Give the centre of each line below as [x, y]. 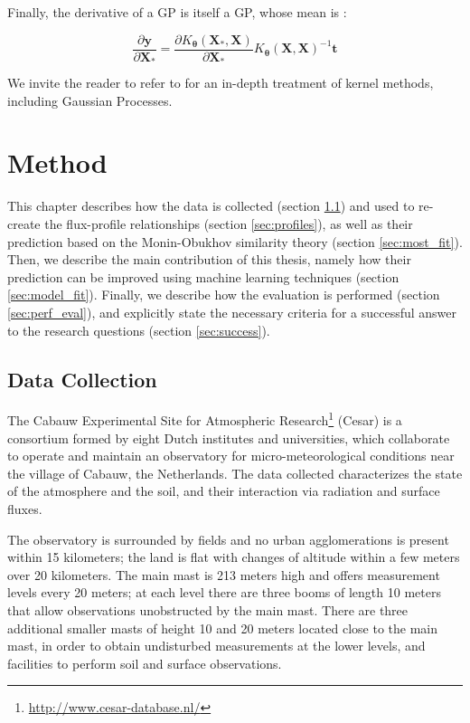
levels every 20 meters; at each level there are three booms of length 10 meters [224, 592]
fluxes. [25, 509]
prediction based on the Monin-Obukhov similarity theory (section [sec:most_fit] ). [235, 241]
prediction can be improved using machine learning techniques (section [203, 276]
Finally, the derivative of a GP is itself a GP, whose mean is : [177, 12]
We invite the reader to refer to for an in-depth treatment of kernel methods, [221, 83]
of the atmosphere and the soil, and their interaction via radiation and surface [224, 491]
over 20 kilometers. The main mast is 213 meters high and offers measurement [224, 574]
